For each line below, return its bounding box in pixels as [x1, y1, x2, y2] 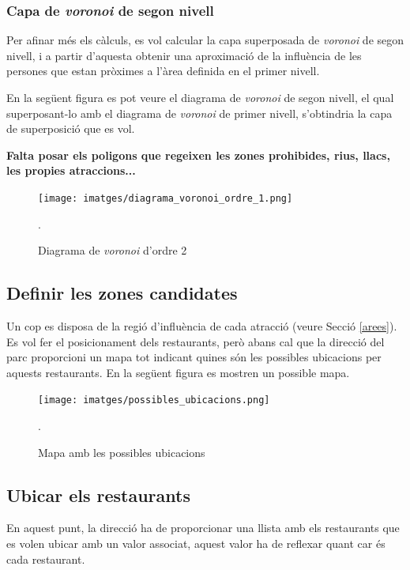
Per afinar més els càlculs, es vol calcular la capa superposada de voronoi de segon [6, 32, 404, 48]
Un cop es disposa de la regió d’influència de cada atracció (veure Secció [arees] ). [6, 318, 397, 334]
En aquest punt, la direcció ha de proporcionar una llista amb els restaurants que [6, 519, 400, 536]
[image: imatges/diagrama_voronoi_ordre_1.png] [38, 192, 293, 204]
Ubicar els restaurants [6, 482, 190, 507]
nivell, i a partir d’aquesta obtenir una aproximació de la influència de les [6, 47, 362, 63]
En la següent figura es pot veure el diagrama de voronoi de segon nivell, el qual [6, 89, 394, 105]
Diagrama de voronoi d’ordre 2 [38, 242, 187, 259]
